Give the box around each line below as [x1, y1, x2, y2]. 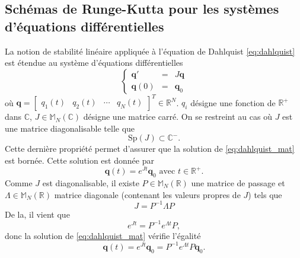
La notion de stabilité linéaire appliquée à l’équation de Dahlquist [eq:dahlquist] [5, 44, 295, 57]
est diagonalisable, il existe [42, 176, 139, 189]
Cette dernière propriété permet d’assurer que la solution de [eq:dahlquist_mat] [5, 142, 295, 155]
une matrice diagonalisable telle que [5, 122, 135, 134]
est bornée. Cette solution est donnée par [5, 154, 154, 167]
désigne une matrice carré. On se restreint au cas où [83, 110, 272, 123]
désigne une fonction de [190, 96, 276, 109]
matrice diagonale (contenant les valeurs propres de [54, 188, 241, 200]
